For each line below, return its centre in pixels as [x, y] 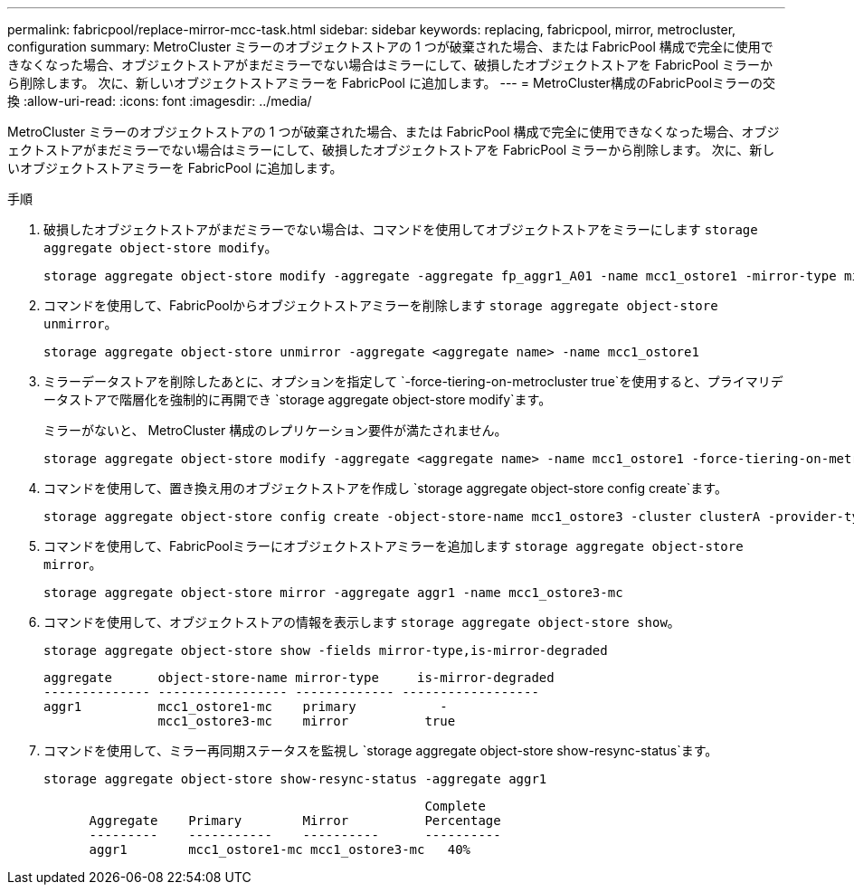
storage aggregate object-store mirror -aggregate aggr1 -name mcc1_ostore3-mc [333, 593]
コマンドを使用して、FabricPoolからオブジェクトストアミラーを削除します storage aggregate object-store [381, 305]
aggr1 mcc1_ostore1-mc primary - [246, 707]
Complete [455, 806]
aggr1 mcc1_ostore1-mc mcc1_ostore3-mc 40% [280, 849]
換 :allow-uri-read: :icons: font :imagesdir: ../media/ [160, 101]
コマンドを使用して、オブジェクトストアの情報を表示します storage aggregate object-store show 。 [362, 622]
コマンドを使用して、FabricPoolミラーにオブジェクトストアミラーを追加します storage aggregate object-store [394, 546]
